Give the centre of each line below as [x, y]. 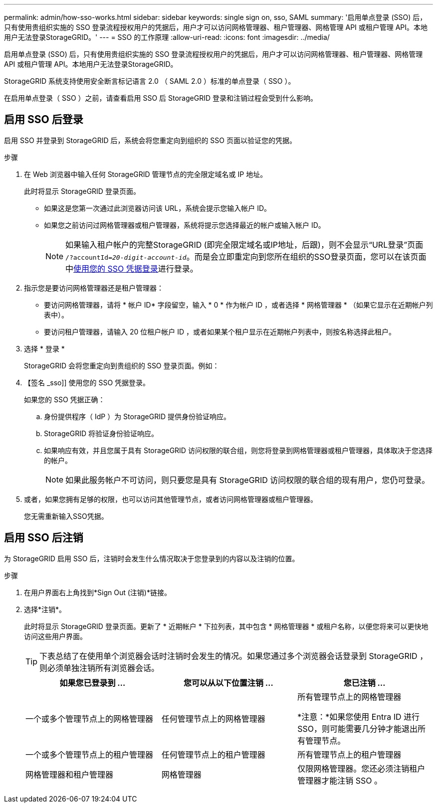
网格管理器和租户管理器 [70, 774]
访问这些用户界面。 [55, 636]
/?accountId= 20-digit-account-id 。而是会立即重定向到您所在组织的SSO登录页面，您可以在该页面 [246, 256]
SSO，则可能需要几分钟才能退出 [358, 728]
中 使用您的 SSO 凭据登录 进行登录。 [132, 268]
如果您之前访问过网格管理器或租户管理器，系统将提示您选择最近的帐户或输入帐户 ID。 [185, 225]
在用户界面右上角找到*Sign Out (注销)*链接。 [98, 592]
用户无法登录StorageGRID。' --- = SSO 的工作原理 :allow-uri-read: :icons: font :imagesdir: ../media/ [167, 37]
